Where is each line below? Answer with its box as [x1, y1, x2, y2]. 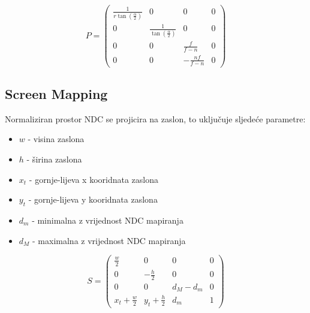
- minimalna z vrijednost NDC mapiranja [32, 213, 183, 226]
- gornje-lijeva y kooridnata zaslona [28, 193, 158, 206]
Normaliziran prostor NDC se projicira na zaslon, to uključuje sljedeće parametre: [5, 112, 306, 125]
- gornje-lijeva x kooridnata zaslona [29, 173, 159, 185]
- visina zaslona [28, 133, 85, 145]
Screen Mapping [5, 84, 108, 103]
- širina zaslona [26, 152, 82, 165]
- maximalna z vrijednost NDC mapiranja [32, 234, 186, 246]
